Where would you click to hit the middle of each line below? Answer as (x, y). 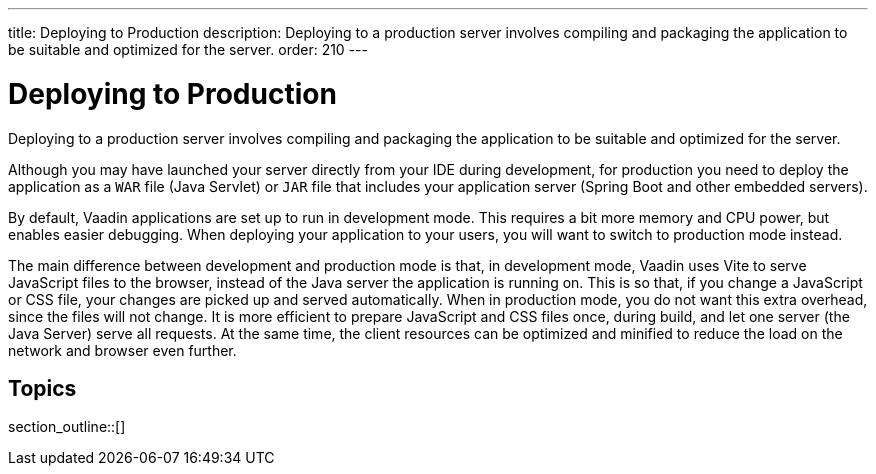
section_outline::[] (67, 427)
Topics (42, 388)
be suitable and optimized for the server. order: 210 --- (188, 49)
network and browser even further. (122, 350)
